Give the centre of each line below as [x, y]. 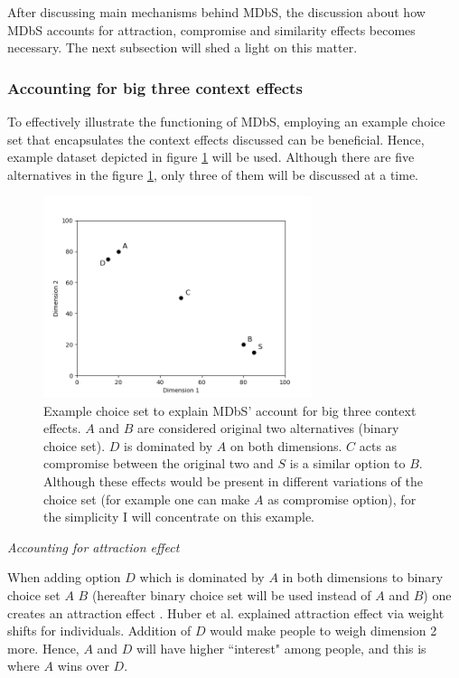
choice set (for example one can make [147, 499]
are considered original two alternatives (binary [268, 428]
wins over [83, 666]
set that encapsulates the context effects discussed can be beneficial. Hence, [216, 139]
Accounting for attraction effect [94, 546]
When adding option [64, 577]
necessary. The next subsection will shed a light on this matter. [183, 47]
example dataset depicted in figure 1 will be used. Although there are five [211, 157]
